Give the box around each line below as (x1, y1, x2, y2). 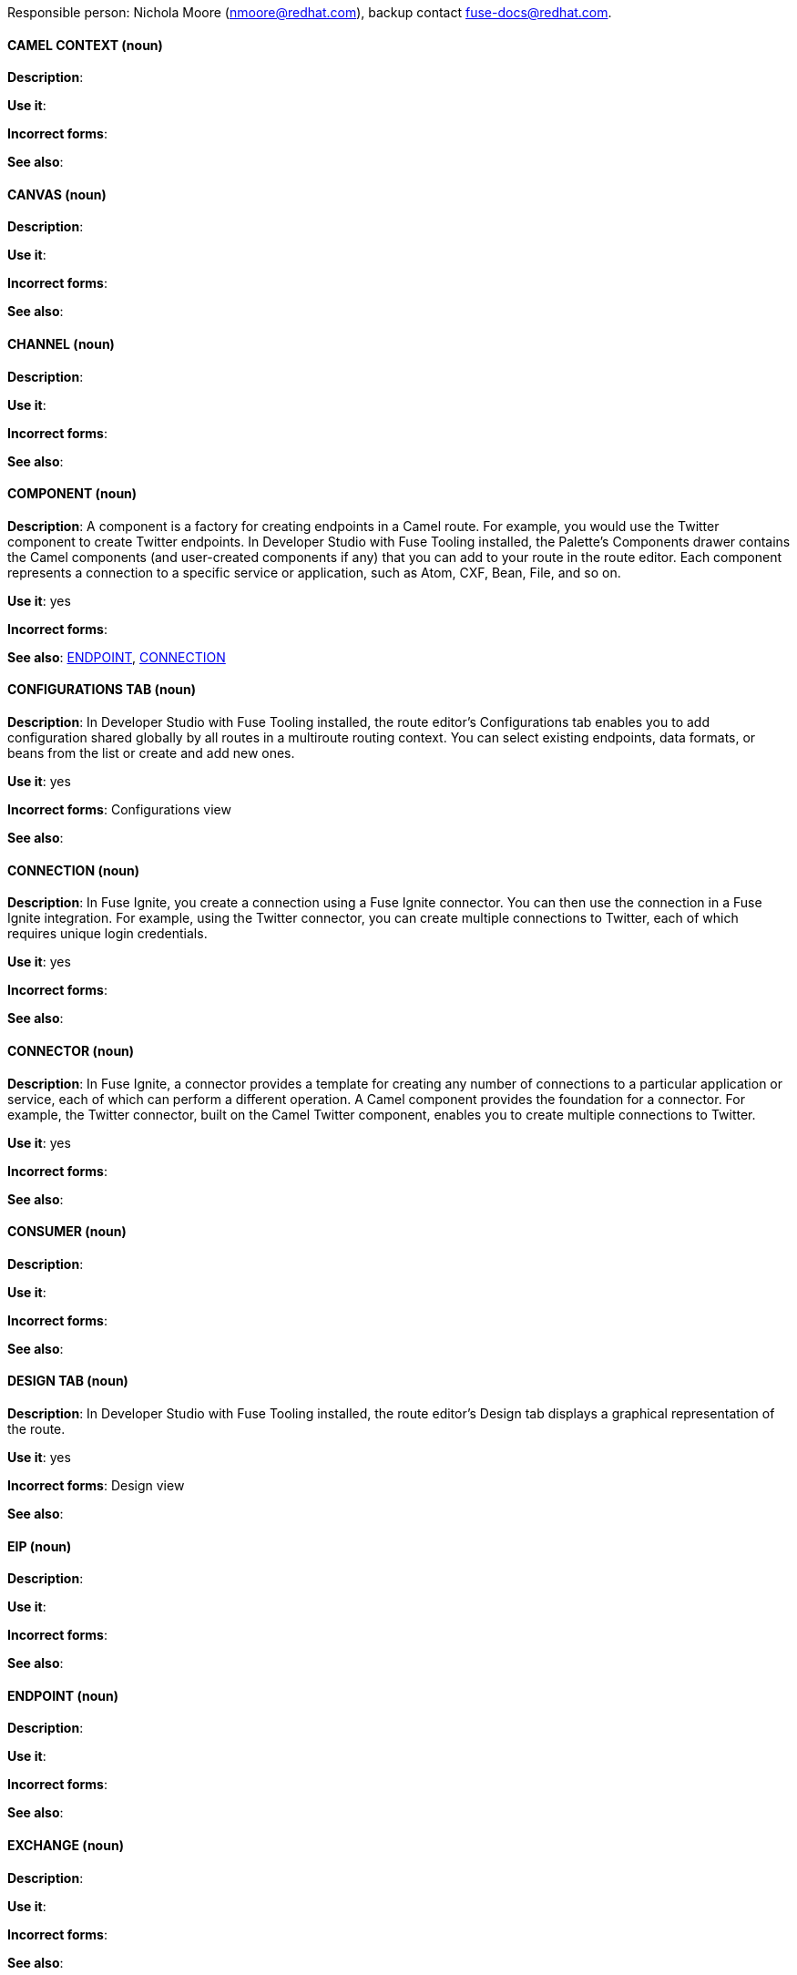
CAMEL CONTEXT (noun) (7, 36, 163, 53)
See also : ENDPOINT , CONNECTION (7, 649, 226, 665)
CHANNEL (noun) (7, 336, 115, 353)
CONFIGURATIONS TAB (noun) (7, 681, 197, 698)
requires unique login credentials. (7, 926, 208, 942)
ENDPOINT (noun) (7, 1687, 118, 1704)
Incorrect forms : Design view (7, 1477, 185, 1493)
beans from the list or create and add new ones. (7, 745, 295, 762)
